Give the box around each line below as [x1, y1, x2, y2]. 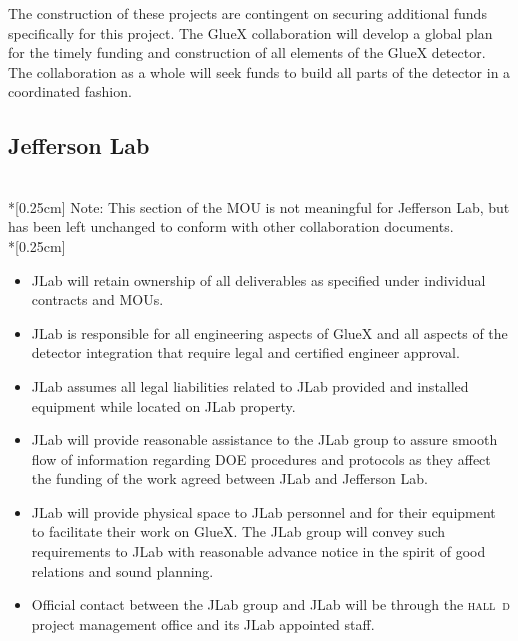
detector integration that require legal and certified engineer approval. [31, 342, 460, 363]
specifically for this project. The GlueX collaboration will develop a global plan [8, 22, 493, 43]
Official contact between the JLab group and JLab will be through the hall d [31, 594, 510, 615]
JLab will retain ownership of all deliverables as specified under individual [31, 269, 486, 290]
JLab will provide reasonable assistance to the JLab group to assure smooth [31, 429, 498, 450]
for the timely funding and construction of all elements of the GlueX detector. [8, 42, 486, 63]
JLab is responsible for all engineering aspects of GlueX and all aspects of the [31, 322, 508, 343]
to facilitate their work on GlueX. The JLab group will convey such [31, 521, 446, 542]
